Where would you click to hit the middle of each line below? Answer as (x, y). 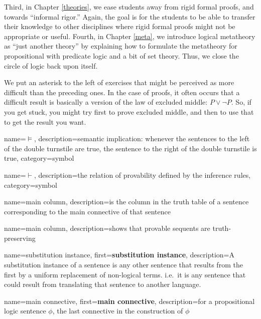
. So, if (241, 102)
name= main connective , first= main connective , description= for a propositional (129, 301)
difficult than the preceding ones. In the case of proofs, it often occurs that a (122, 92)
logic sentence (25, 311)
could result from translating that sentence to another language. (103, 284)
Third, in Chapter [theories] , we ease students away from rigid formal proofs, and (129, 7)
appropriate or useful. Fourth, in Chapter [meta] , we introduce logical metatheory (130, 36)
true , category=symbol (39, 158)
